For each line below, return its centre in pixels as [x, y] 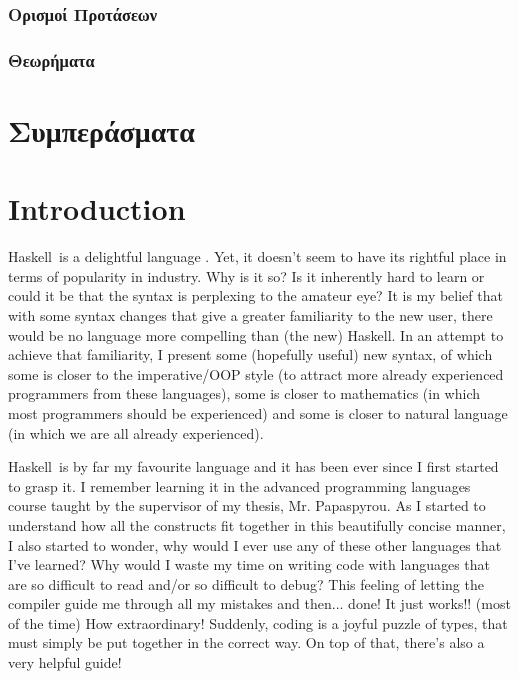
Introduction [97, 208]
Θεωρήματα [51, 59]
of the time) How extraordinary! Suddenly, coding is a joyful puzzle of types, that [258, 622]
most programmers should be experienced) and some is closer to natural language [258, 412]
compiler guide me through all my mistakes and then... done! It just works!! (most [259, 603]
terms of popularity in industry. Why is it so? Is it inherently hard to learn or [246, 275]
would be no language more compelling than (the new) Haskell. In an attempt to [256, 334]
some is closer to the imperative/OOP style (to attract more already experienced [256, 373]
